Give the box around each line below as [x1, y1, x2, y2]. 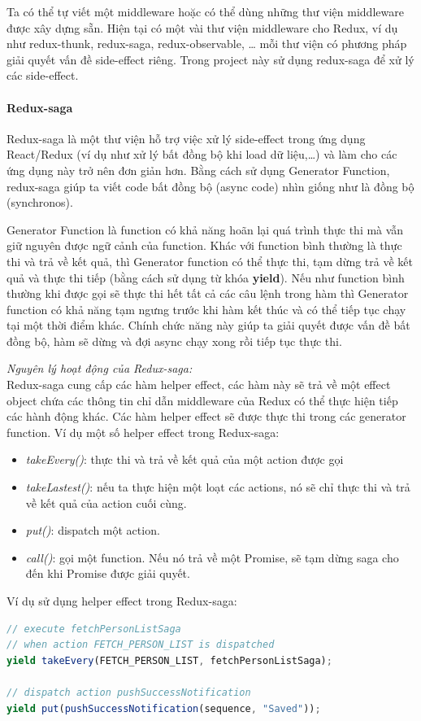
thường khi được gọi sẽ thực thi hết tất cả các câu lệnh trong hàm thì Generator [7, 285, 409, 302]
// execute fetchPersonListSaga [7, 623, 181, 635]
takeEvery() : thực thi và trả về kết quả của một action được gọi [25, 451, 344, 468]
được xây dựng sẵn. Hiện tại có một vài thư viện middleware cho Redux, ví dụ [7, 19, 398, 36]
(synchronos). [7, 194, 73, 211]
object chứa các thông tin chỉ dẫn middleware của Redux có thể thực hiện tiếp [7, 391, 398, 409]
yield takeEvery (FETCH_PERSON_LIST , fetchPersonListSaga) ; [7, 654, 332, 666]
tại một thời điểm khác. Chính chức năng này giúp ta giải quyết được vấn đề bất [7, 317, 410, 334]
